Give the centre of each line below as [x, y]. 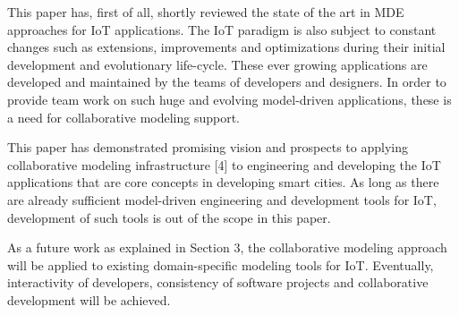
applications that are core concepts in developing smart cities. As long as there [223, 182]
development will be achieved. [89, 299]
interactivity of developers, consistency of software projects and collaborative [218, 282]
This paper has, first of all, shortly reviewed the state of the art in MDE [206, 12]
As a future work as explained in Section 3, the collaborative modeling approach [227, 247]
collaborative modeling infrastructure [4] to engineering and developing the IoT [224, 164]
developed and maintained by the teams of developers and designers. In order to [227, 82]
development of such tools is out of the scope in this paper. [169, 217]
